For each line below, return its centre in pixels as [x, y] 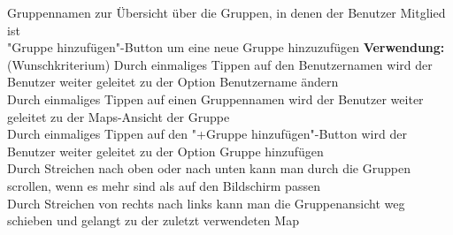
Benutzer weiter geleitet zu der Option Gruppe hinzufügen [165, 151]
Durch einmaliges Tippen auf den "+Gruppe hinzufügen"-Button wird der [207, 134]
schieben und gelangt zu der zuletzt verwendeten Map [153, 220]
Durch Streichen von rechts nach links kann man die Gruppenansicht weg [206, 203]
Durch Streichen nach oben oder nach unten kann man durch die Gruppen [209, 168]
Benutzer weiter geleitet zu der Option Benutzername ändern [173, 82]
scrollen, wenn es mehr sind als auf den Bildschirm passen [164, 185]
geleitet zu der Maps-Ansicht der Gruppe [119, 116]
